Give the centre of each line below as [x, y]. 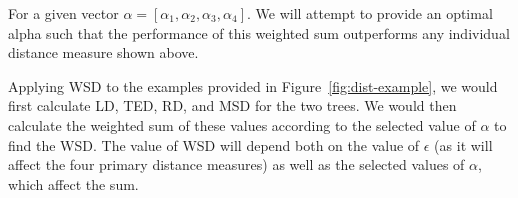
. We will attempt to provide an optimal [369, 13]
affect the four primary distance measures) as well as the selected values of [236, 164]
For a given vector [63, 13]
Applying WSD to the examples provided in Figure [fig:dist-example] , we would [253, 85]
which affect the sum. [73, 183]
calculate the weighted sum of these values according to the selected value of [242, 124]
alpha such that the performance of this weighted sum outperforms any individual [259, 32]
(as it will [463, 144]
